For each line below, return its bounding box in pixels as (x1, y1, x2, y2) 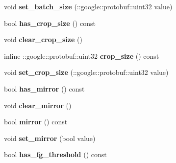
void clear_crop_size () (4, 34, 82, 45)
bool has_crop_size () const (4, 18, 96, 28)
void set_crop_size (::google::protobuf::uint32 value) (4, 67, 169, 77)
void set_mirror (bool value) (4, 133, 96, 143)
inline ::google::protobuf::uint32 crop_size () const (4, 50, 159, 61)
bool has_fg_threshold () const (4, 149, 107, 160)
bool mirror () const (4, 116, 68, 127)
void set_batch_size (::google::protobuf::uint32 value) (4, 1, 173, 11)
